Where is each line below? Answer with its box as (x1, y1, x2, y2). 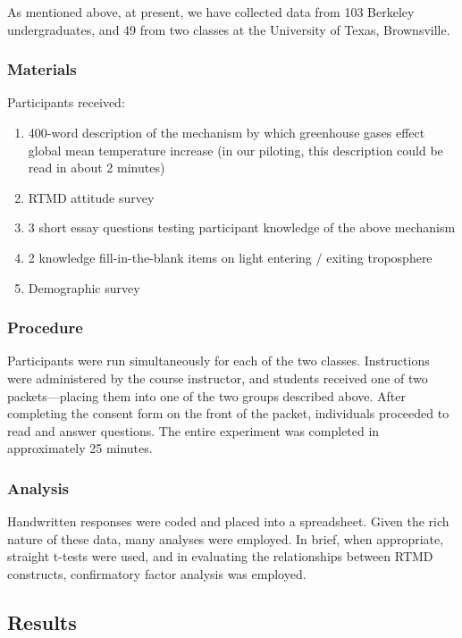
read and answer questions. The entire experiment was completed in (7, 421, 380, 440)
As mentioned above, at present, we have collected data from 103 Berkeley (7, 3, 415, 21)
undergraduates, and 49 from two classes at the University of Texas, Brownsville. (7, 20, 450, 38)
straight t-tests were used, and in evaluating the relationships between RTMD (7, 547, 433, 566)
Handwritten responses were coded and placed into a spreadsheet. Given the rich (7, 512, 449, 531)
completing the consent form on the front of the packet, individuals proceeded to (7, 404, 449, 423)
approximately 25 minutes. (7, 439, 153, 458)
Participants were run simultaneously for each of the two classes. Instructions (7, 351, 430, 370)
